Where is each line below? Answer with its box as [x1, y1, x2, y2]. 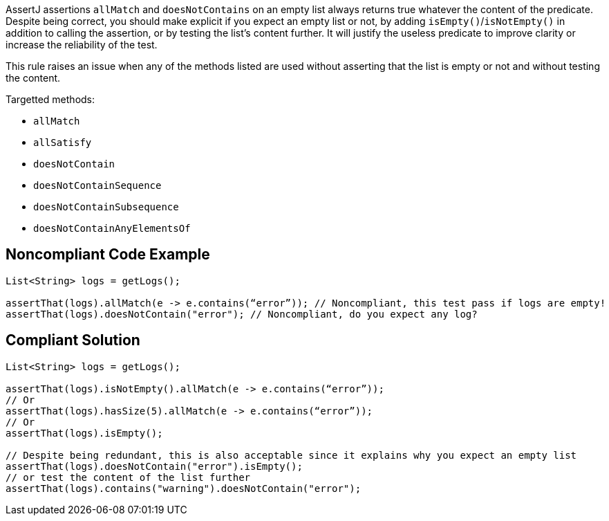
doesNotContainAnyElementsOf [33, 223, 191, 234]
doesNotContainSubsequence [33, 201, 179, 212]
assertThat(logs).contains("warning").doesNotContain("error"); [6, 482, 362, 494]
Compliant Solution [6, 331, 140, 349]
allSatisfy [33, 137, 92, 148]
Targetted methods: [6, 93, 95, 105]
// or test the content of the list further [6, 471, 251, 483]
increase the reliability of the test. [6, 39, 158, 51]
